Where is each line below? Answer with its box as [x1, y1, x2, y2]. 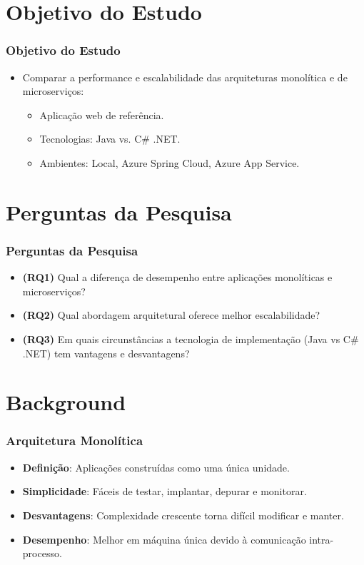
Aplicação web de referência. [39, 107, 164, 122]
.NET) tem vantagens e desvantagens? [22, 345, 190, 360]
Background [6, 387, 126, 417]
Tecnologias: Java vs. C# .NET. [39, 131, 181, 146]
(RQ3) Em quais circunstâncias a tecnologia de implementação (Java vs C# [22, 331, 359, 346]
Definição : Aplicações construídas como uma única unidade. [22, 459, 290, 474]
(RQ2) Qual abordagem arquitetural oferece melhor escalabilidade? [22, 307, 320, 322]
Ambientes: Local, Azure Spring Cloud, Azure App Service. [39, 155, 300, 170]
